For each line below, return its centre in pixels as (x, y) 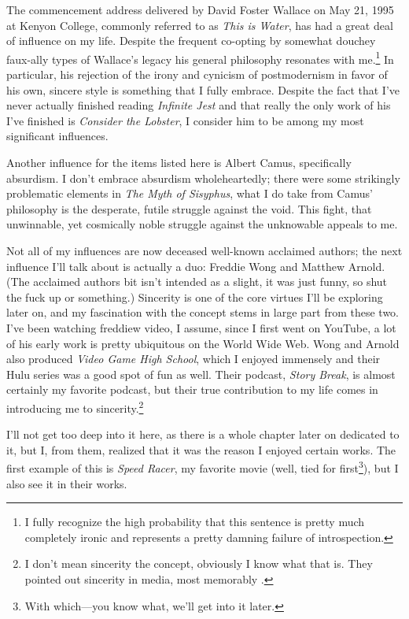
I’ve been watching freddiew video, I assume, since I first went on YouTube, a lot (201, 327)
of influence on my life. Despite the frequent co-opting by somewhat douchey (191, 41)
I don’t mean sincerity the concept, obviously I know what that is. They (199, 563)
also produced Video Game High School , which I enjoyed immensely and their (193, 359)
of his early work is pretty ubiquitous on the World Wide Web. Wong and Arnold (203, 343)
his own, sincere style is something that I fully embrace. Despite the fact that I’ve (203, 89)
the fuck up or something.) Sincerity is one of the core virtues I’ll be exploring (195, 297)
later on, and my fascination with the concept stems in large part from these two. (203, 312)
